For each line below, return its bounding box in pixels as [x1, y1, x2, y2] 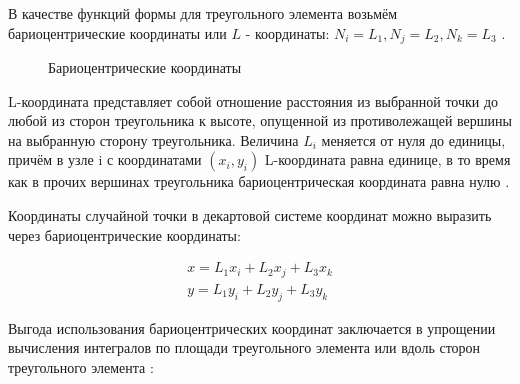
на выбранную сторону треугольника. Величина [8, 129, 299, 150]
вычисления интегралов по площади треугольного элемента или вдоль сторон [8, 337, 481, 358]
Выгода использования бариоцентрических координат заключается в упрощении [8, 317, 496, 338]
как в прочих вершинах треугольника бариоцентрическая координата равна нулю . [8, 171, 510, 192]
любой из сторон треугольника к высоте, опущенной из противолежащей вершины [8, 110, 512, 131]
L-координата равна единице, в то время [264, 149, 511, 170]
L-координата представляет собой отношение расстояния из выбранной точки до [8, 90, 499, 111]
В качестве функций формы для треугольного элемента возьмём [8, 3, 398, 23]
